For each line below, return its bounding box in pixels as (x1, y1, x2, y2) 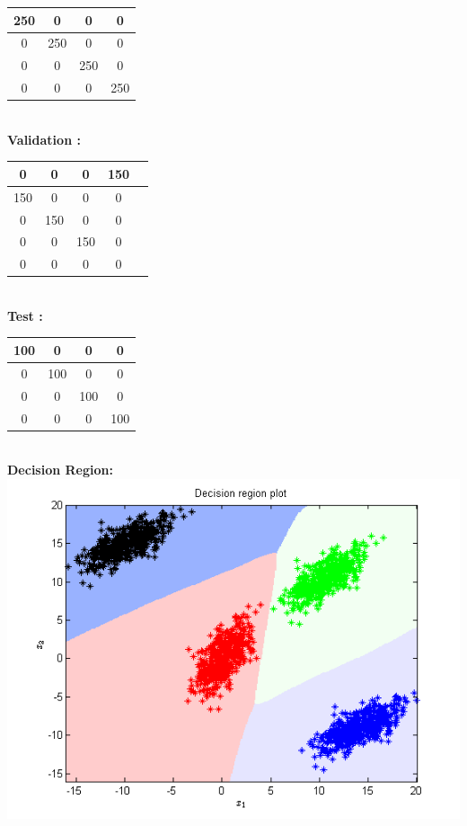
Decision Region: (7, 460, 113, 479)
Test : (7, 306, 43, 324)
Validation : (7, 129, 81, 148)
